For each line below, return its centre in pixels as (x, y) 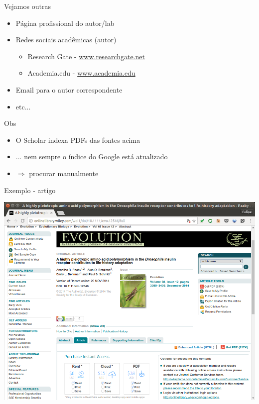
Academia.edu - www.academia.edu (81, 73)
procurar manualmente (64, 173)
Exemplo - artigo (30, 190)
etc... (23, 106)
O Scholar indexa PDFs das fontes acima (78, 140)
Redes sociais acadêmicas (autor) (66, 40)
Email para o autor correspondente (69, 89)
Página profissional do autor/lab (65, 23)
